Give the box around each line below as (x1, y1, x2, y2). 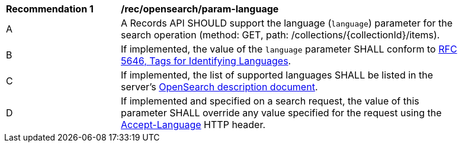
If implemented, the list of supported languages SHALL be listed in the (121, 69, 434, 81)
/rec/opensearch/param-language (121, 3, 279, 15)
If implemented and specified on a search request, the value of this (121, 95, 419, 107)
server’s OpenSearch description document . (121, 81, 318, 93)
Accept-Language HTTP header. (121, 119, 266, 130)
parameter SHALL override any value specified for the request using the (121, 107, 442, 119)
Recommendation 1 (6, 3, 94, 15)
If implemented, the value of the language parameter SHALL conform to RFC (121, 43, 457, 55)
